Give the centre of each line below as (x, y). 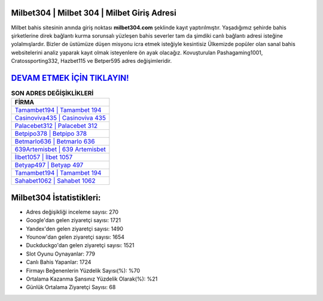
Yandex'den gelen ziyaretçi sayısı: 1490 (75, 229)
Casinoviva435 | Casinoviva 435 (60, 118)
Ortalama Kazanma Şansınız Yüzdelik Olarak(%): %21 (92, 279)
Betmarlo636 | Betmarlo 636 (55, 142)
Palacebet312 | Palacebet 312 (56, 126)
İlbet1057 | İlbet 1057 (44, 157)
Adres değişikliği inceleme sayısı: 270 (72, 212)
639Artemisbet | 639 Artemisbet (60, 150)
